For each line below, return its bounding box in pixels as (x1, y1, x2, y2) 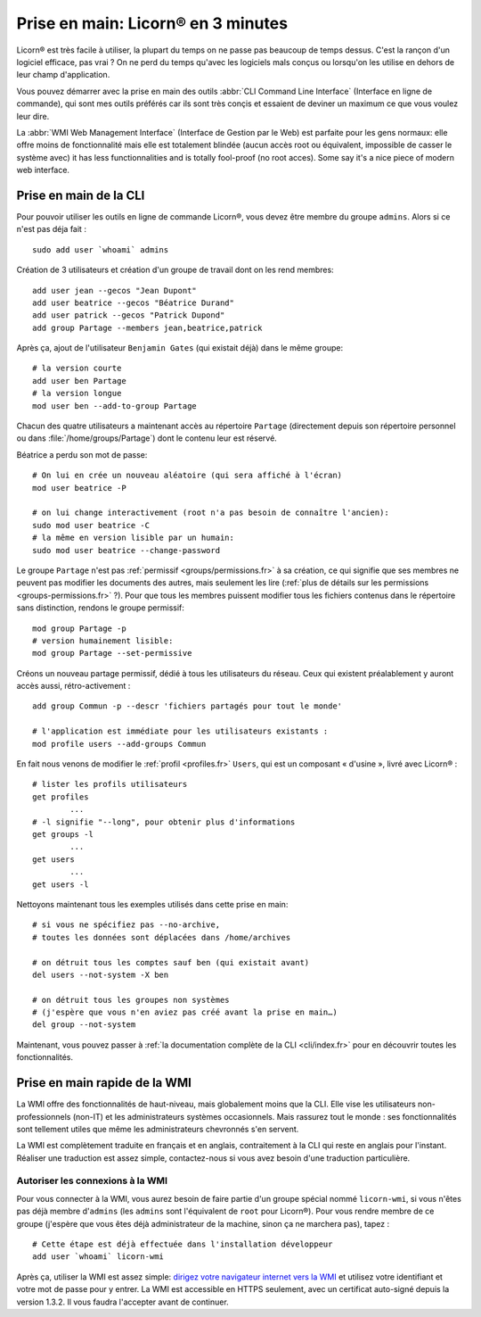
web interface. (16, 165, 70, 176)
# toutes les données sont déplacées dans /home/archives (32, 932, 291, 942)
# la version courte (32, 363, 122, 374)
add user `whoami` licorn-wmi (32, 1252, 165, 1262)
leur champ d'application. (16, 70, 110, 80)
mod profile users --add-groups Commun (32, 739, 207, 749)
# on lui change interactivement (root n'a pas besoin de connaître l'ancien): (32, 508, 389, 518)
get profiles (32, 791, 89, 802)
